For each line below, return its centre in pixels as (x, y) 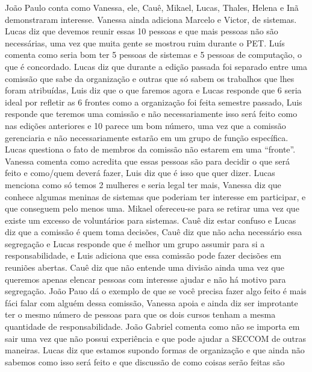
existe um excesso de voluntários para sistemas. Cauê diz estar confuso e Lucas (151, 220)
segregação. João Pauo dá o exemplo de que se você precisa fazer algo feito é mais (156, 291)
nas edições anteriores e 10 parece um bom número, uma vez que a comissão (145, 125)
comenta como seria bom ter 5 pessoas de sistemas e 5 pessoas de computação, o (154, 55)
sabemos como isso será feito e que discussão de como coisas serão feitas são (145, 361)
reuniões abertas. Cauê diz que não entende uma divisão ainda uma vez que (145, 267)
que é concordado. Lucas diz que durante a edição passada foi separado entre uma (156, 66)
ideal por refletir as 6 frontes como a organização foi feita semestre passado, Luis (154, 102)
